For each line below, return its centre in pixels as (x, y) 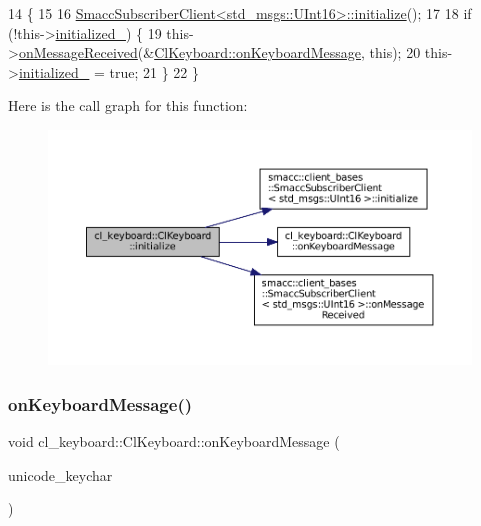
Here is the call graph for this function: (128, 105)
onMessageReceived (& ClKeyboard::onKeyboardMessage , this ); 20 (219, 52)
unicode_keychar (60, 474)
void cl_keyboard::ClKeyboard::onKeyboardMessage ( (174, 441)
